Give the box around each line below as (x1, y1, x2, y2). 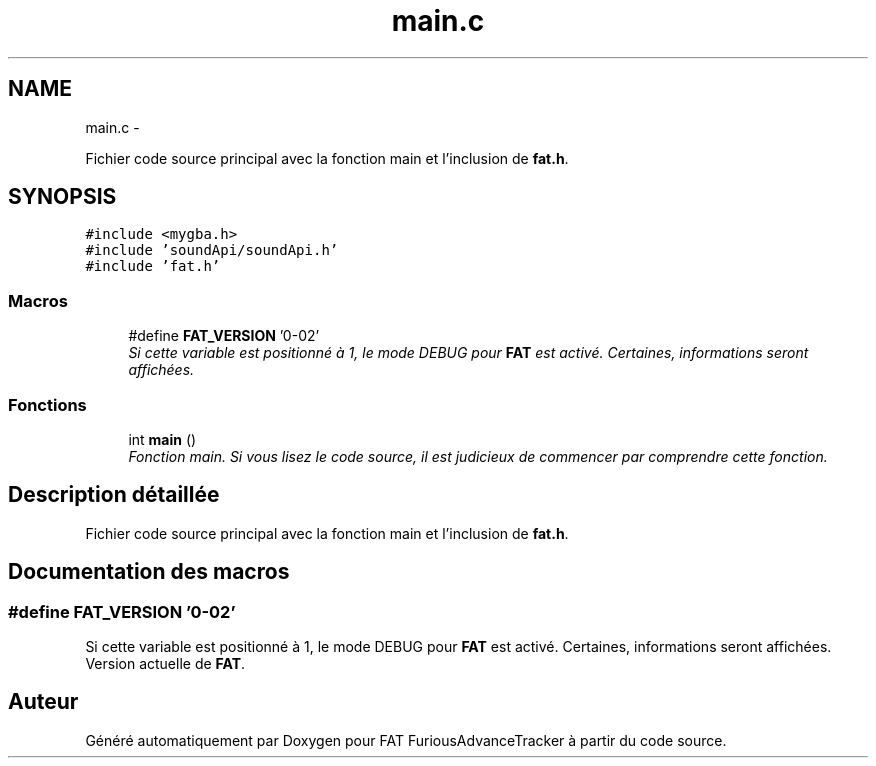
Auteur (8, 689, 79, 715)
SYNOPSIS (8, 184, 117, 210)
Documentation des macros (8, 559, 290, 585)
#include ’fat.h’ (85, 258, 221, 275)
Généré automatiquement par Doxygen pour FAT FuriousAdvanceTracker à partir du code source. (85, 731, 727, 749)
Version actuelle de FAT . (85, 655, 246, 672)
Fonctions (8, 394, 87, 415)
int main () (128, 430, 197, 448)
